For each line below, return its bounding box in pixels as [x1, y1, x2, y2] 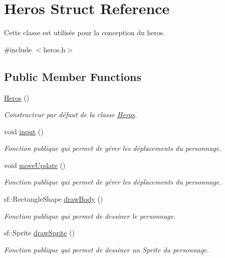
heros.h [43, 44, 66, 54]
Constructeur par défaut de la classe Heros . [4, 109, 137, 120]
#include [4, 44, 32, 54]
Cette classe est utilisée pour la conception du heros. [4, 27, 165, 38]
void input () [4, 126, 44, 136]
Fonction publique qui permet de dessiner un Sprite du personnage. [4, 244, 209, 254]
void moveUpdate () [4, 159, 66, 170]
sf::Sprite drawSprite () [4, 227, 75, 238]
